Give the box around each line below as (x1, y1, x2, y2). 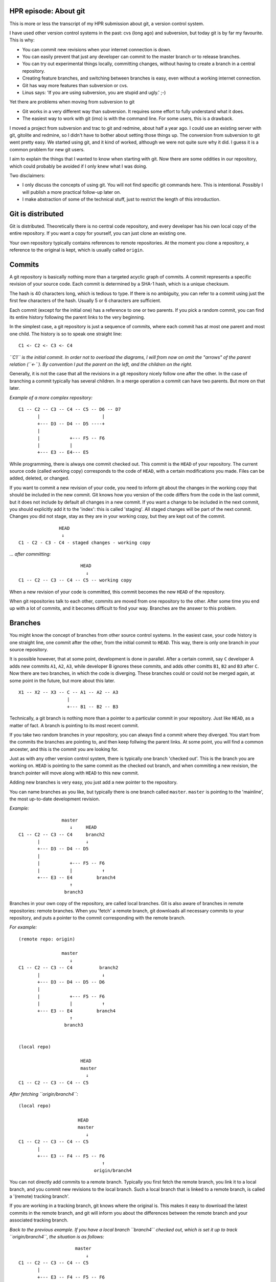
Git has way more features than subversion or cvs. (22, 82, 128, 88)
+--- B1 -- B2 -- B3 (66, 704, 119, 710)
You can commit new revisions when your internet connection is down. (22, 46, 171, 52)
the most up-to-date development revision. (9, 796, 100, 802)
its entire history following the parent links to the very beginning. (9, 314, 145, 320)
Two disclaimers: (9, 172, 45, 178)
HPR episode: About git (9, 7, 85, 15)
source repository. (9, 647, 48, 653)
